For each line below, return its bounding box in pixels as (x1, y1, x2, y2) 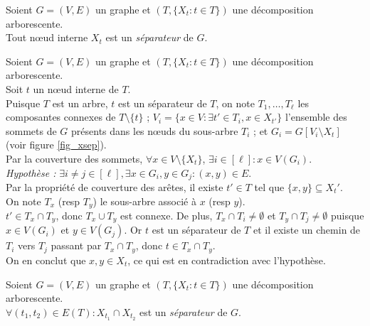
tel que (254, 179, 285, 194)
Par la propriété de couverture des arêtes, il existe (6, 179, 223, 194)
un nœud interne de (33, 81, 119, 96)
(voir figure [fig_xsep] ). (6, 137, 107, 152)
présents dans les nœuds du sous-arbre (71, 123, 238, 138)
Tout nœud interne (6, 30, 88, 45)
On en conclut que (6, 252, 86, 267)
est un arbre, (52, 95, 108, 110)
